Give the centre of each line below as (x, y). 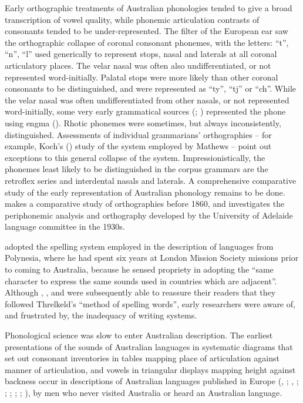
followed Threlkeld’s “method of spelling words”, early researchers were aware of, (150, 303)
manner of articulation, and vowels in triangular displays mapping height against (150, 369)
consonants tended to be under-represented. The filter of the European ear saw (147, 31)
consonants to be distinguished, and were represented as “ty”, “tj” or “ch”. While (151, 88)
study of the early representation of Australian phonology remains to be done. (145, 192)
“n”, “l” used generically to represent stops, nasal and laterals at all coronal (141, 54)
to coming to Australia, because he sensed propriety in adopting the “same (139, 269)
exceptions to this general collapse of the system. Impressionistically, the (135, 157)
